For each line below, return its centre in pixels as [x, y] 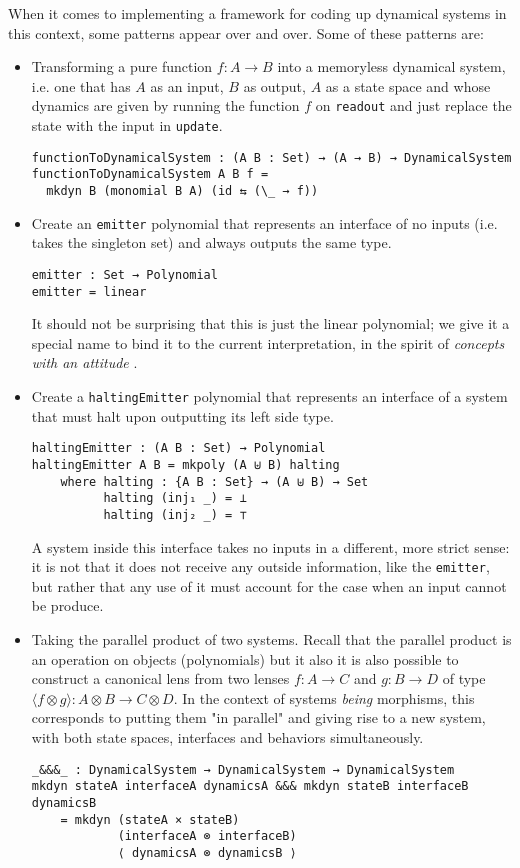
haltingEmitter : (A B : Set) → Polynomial [178, 448]
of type [464, 678]
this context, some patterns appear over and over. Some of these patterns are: [246, 32]
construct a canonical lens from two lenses [160, 678]
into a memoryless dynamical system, [391, 66]
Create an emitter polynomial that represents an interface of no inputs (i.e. [264, 222]
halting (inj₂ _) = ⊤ [175, 514]
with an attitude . [84, 362]
